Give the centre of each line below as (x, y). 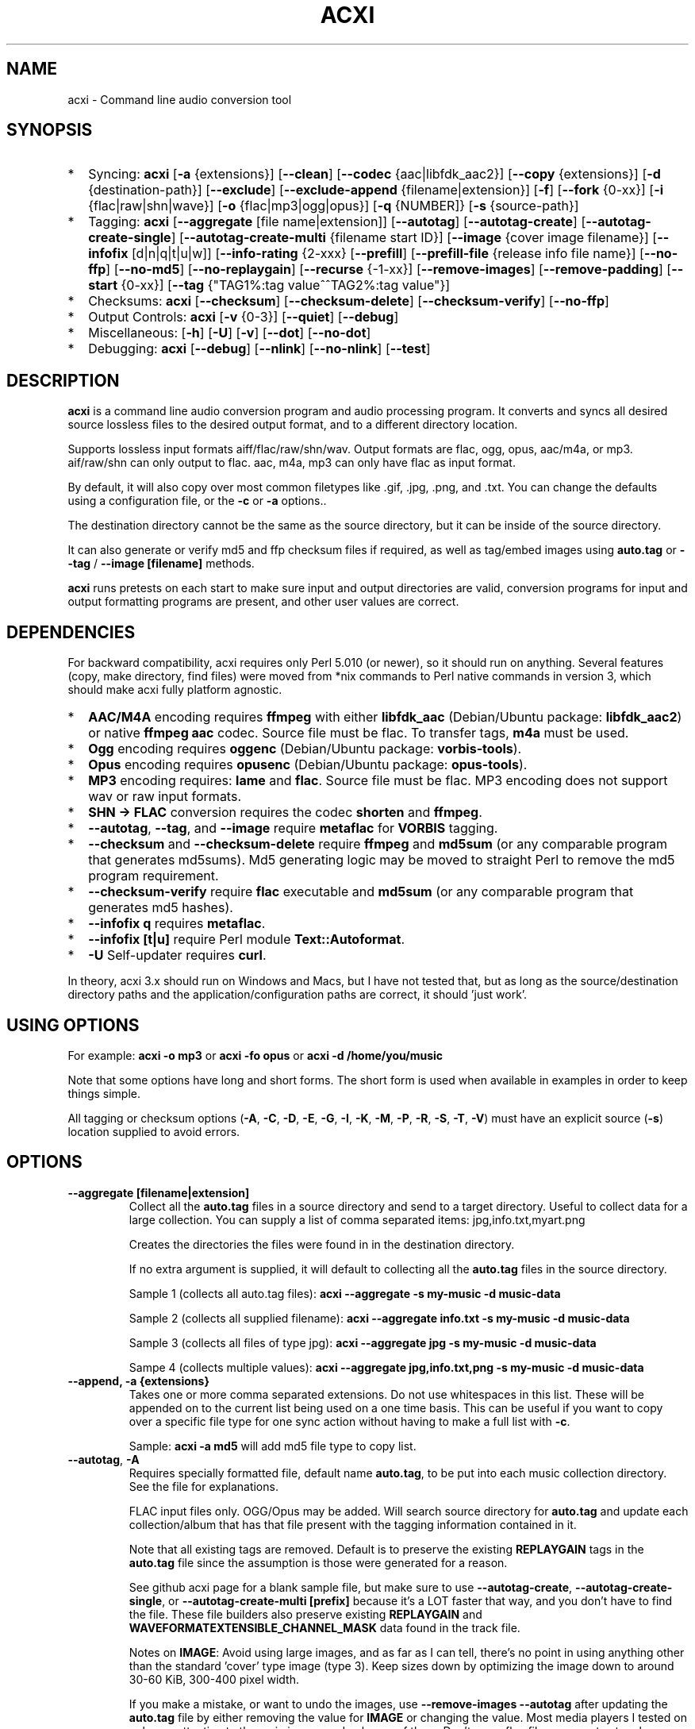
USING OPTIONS (73, 1025)
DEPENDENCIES (71, 632)
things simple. (104, 1093)
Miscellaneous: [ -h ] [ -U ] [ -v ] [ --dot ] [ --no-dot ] (230, 333)
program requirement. (154, 876)
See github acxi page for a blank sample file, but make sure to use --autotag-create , (351, 1587)
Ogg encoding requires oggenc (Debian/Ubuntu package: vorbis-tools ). (305, 749)
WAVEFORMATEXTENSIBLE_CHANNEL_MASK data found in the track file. (324, 1627)
